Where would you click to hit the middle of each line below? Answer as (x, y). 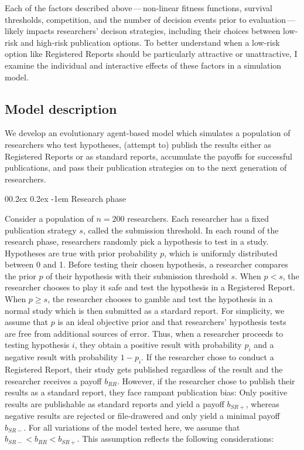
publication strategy (41, 230)
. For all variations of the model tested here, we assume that (132, 427)
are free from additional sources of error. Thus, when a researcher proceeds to (144, 333)
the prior (21, 275)
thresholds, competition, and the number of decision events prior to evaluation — (150, 19)
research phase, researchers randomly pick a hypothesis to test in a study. (137, 241)
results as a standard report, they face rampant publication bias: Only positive (146, 392)
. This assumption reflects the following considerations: (175, 439)
